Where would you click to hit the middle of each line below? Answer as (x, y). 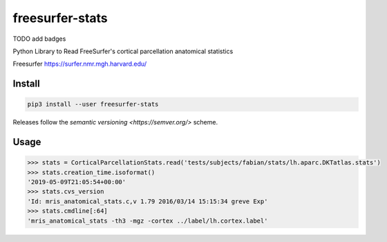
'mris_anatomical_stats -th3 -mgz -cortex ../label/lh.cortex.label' (148, 221)
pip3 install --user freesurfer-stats (93, 104)
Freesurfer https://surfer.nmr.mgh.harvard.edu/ (80, 64)
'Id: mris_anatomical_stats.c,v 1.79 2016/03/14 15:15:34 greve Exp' (148, 201)
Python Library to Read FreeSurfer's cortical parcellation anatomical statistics (123, 51)
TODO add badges (39, 39)
